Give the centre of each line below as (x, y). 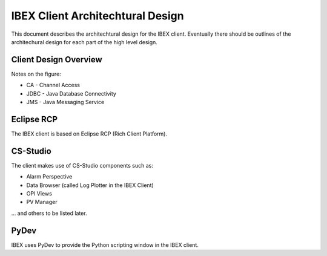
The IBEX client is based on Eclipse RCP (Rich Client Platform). (89, 134)
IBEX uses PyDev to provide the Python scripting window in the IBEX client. (105, 245)
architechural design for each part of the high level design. (84, 42)
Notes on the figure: (36, 74)
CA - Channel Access (53, 85)
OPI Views (39, 193)
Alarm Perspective (49, 177)
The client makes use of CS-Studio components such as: (82, 165)
